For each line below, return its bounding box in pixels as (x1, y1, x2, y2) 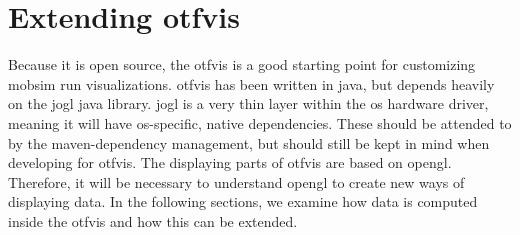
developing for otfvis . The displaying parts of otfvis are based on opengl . (8, 152, 452, 173)
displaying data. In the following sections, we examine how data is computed (8, 191, 478, 212)
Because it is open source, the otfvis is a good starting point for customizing (8, 54, 476, 75)
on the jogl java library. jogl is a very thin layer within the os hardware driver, (8, 93, 489, 114)
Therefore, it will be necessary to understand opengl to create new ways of (8, 171, 465, 192)
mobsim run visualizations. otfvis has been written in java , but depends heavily (8, 73, 495, 94)
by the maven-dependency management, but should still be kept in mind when (8, 132, 490, 153)
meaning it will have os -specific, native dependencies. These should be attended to (8, 112, 512, 133)
